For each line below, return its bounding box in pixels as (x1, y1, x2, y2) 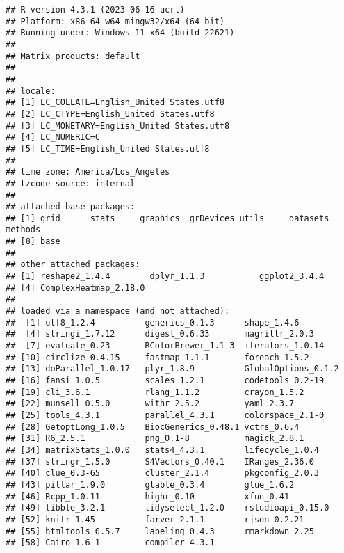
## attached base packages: (6, 202, 136, 212)
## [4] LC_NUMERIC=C (6, 132, 101, 143)
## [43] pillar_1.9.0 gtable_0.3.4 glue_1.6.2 (6, 479, 295, 490)
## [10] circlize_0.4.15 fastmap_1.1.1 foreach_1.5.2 (6, 352, 309, 362)
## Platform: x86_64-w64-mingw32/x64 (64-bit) (6, 16, 224, 26)
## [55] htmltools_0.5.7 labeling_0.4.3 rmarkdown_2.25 (6, 526, 314, 536)
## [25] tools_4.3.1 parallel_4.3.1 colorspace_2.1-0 (6, 410, 325, 420)
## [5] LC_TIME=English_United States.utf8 (6, 143, 210, 154)
